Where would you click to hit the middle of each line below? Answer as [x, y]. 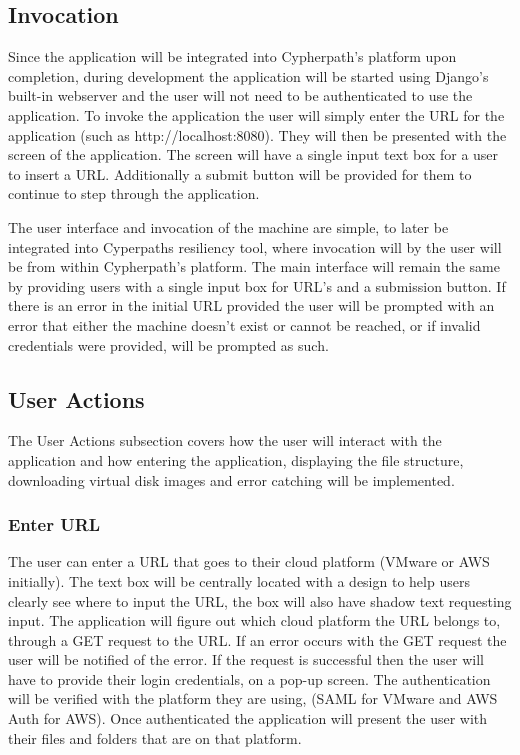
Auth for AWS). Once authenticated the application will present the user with [248, 718]
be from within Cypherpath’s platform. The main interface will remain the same [254, 266]
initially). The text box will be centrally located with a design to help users [239, 580]
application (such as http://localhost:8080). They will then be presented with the [257, 134]
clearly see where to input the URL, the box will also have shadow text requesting [260, 600]
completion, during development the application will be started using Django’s [248, 75]
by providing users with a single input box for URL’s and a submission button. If [257, 285]
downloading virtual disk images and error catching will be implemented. [231, 479]
